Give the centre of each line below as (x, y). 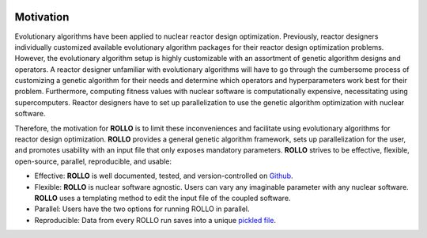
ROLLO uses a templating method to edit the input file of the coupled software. (162, 198)
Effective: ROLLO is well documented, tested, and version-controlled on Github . (164, 176)
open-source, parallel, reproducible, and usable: (93, 161)
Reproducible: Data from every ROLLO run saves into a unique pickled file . (155, 220)
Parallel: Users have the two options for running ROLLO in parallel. (142, 209)
